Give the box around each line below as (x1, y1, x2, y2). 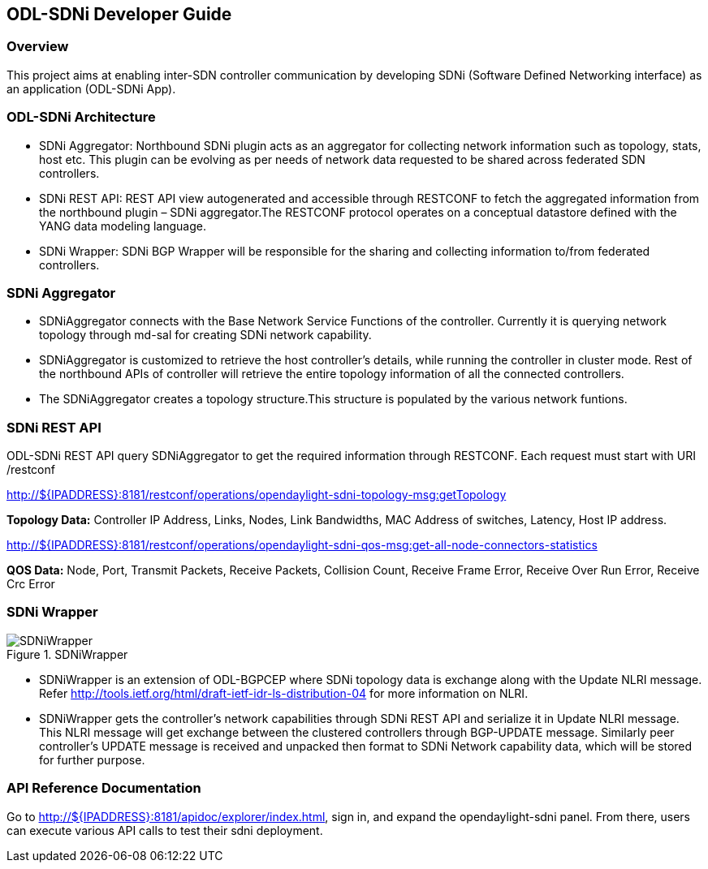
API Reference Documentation (6, 780, 201, 797)
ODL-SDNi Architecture (6, 109, 156, 126)
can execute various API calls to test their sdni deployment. (6, 823, 323, 837)
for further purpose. (39, 752, 145, 767)
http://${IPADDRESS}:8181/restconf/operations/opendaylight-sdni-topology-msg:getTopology (6, 488, 507, 502)
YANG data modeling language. (39, 218, 206, 233)
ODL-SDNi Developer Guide (6, 4, 232, 24)
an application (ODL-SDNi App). (6, 81, 176, 96)
